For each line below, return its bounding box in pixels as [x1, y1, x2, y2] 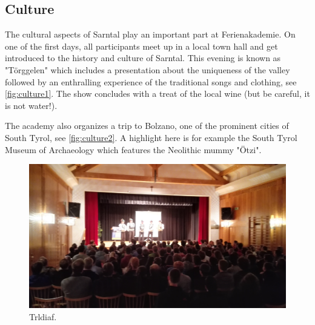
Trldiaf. [29, 310, 57, 323]
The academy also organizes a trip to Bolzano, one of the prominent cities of [5, 119, 289, 132]
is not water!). [5, 99, 58, 111]
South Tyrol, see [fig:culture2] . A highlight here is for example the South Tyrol [5, 131, 297, 143]
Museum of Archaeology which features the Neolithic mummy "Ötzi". [5, 143, 262, 156]
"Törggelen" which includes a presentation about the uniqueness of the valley [5, 63, 290, 76]
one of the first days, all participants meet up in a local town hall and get [5, 39, 278, 52]
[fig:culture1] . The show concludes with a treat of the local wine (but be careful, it [5, 87, 310, 100]
